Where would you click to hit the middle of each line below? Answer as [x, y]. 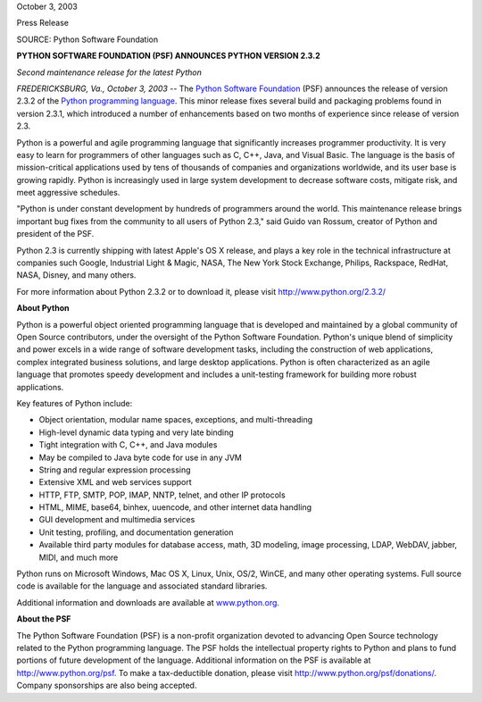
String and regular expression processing [115, 470]
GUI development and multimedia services [117, 520]
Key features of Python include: [75, 403]
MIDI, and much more [79, 557]
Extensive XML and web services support [115, 482]
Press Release [42, 23]
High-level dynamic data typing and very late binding [136, 432]
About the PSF [44, 619]
